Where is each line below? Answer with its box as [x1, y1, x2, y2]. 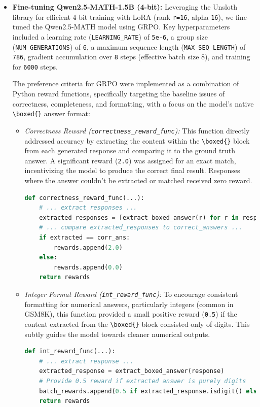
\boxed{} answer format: [12, 108, 90, 119]
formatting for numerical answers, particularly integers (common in [24, 298, 234, 309]
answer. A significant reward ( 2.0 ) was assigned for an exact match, [24, 155, 236, 165]
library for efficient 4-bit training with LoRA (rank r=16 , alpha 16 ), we [12, 11, 234, 22]
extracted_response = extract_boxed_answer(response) [39, 367, 225, 375]
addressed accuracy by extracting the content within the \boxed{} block [24, 135, 250, 146]
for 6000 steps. [12, 61, 58, 72]
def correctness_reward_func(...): [24, 194, 144, 201]
